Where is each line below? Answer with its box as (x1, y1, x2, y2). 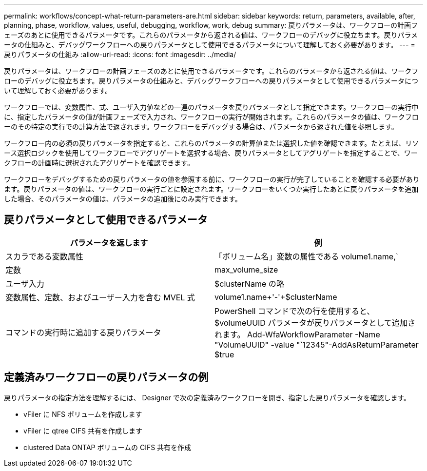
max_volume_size (214, 264, 278, 275)
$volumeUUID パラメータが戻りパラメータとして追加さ (214, 317, 415, 328)
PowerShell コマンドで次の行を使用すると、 (214, 306, 375, 316)
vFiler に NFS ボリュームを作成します (23, 410, 142, 418)
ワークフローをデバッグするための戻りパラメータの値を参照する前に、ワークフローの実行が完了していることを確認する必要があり (4, 175, 420, 183)
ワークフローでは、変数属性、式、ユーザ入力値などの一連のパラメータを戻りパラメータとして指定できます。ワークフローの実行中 (4, 103, 419, 111)
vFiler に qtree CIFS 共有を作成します (23, 426, 142, 435)
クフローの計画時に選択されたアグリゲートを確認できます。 (4, 158, 194, 167)
